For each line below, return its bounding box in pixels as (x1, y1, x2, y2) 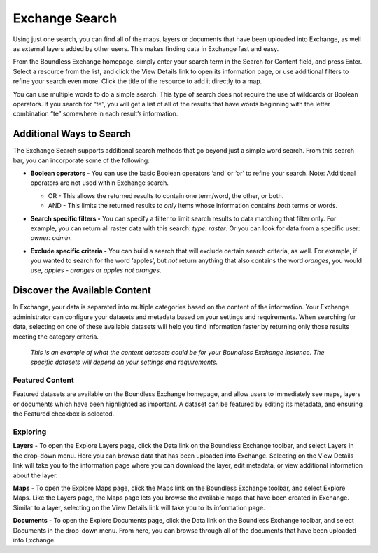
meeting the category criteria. (13, 332, 99, 341)
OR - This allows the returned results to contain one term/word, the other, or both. (48, 191, 284, 199)
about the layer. (13, 471, 58, 479)
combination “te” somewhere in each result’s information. (13, 109, 178, 118)
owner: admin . (30, 234, 73, 242)
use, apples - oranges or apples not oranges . (30, 266, 162, 274)
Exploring (13, 427, 47, 437)
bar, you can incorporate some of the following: (13, 156, 150, 164)
